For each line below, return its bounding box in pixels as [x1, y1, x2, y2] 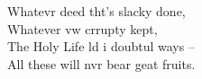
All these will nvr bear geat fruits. [7, 54, 196, 73]
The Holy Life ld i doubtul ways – [7, 37, 195, 56]
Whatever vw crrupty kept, [7, 19, 158, 38]
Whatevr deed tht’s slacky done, [7, 2, 186, 20]
